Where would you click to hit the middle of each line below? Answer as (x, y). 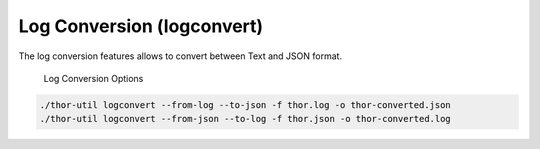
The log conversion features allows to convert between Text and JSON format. (180, 56)
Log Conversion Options (93, 78)
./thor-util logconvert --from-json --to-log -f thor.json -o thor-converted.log (245, 119)
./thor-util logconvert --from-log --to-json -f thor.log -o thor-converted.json (245, 104)
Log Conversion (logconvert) (141, 26)
